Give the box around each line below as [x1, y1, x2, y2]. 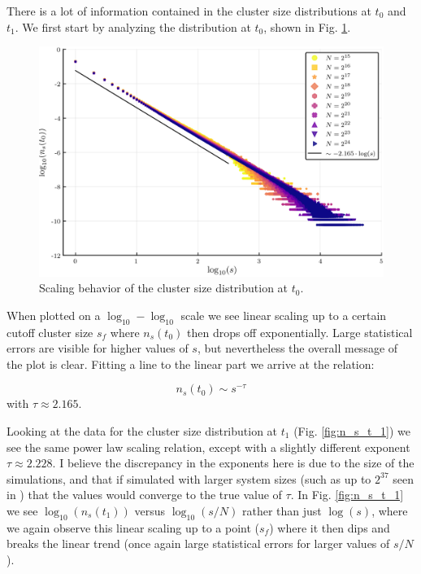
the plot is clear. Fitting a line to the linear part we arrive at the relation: [7, 355, 375, 372]
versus [134, 502, 166, 519]
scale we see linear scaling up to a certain [180, 306, 387, 323]
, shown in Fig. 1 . [263, 18, 351, 35]
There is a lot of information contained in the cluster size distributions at [7, 2, 371, 19]
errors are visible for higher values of [7, 340, 189, 357]
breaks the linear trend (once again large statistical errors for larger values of [7, 535, 390, 552]
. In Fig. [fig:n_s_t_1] [290, 486, 404, 503]
